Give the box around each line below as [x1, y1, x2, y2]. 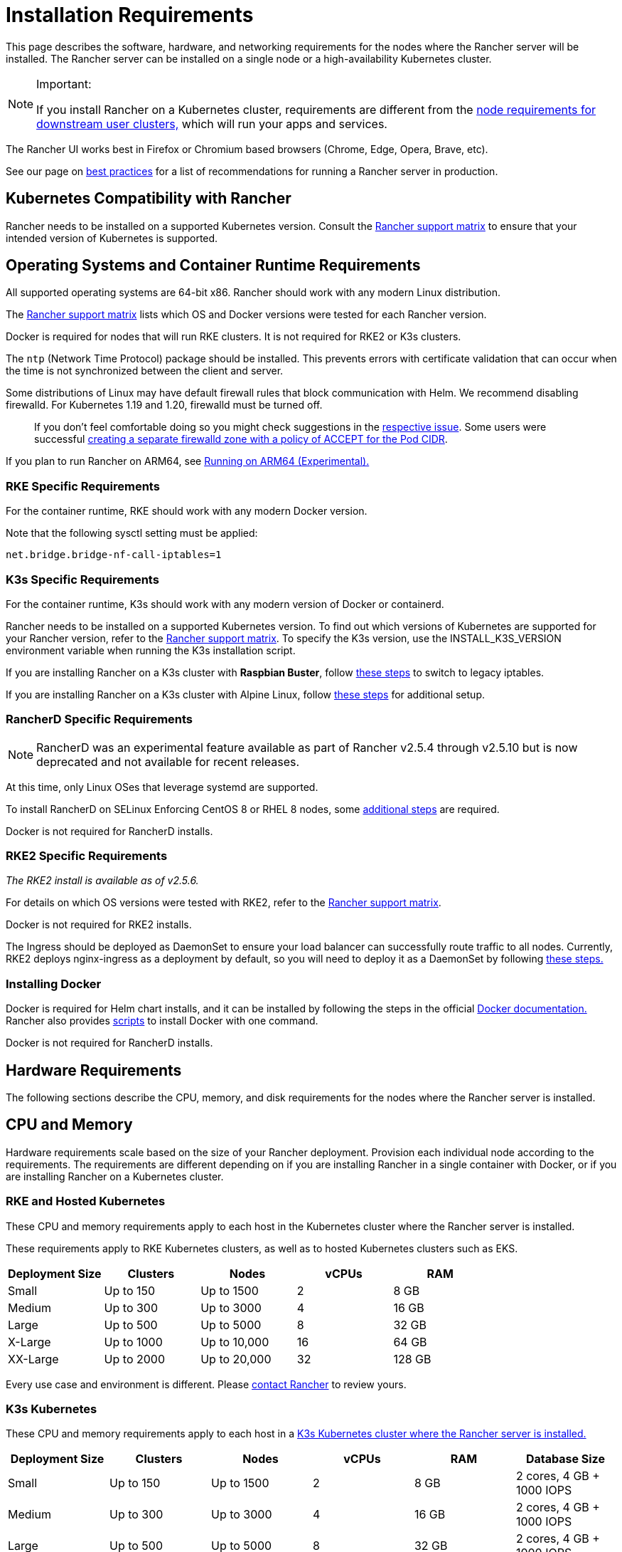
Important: [36, 76, 92, 91]
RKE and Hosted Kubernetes [6, 1194, 166, 1209]
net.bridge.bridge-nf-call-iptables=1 [6, 549, 222, 561]
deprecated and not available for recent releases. [36, 754, 300, 769]
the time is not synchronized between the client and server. [6, 365, 284, 377]
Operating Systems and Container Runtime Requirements [6, 256, 421, 275]
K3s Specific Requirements [6, 572, 159, 587]
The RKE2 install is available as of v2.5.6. [6, 874, 199, 887]
